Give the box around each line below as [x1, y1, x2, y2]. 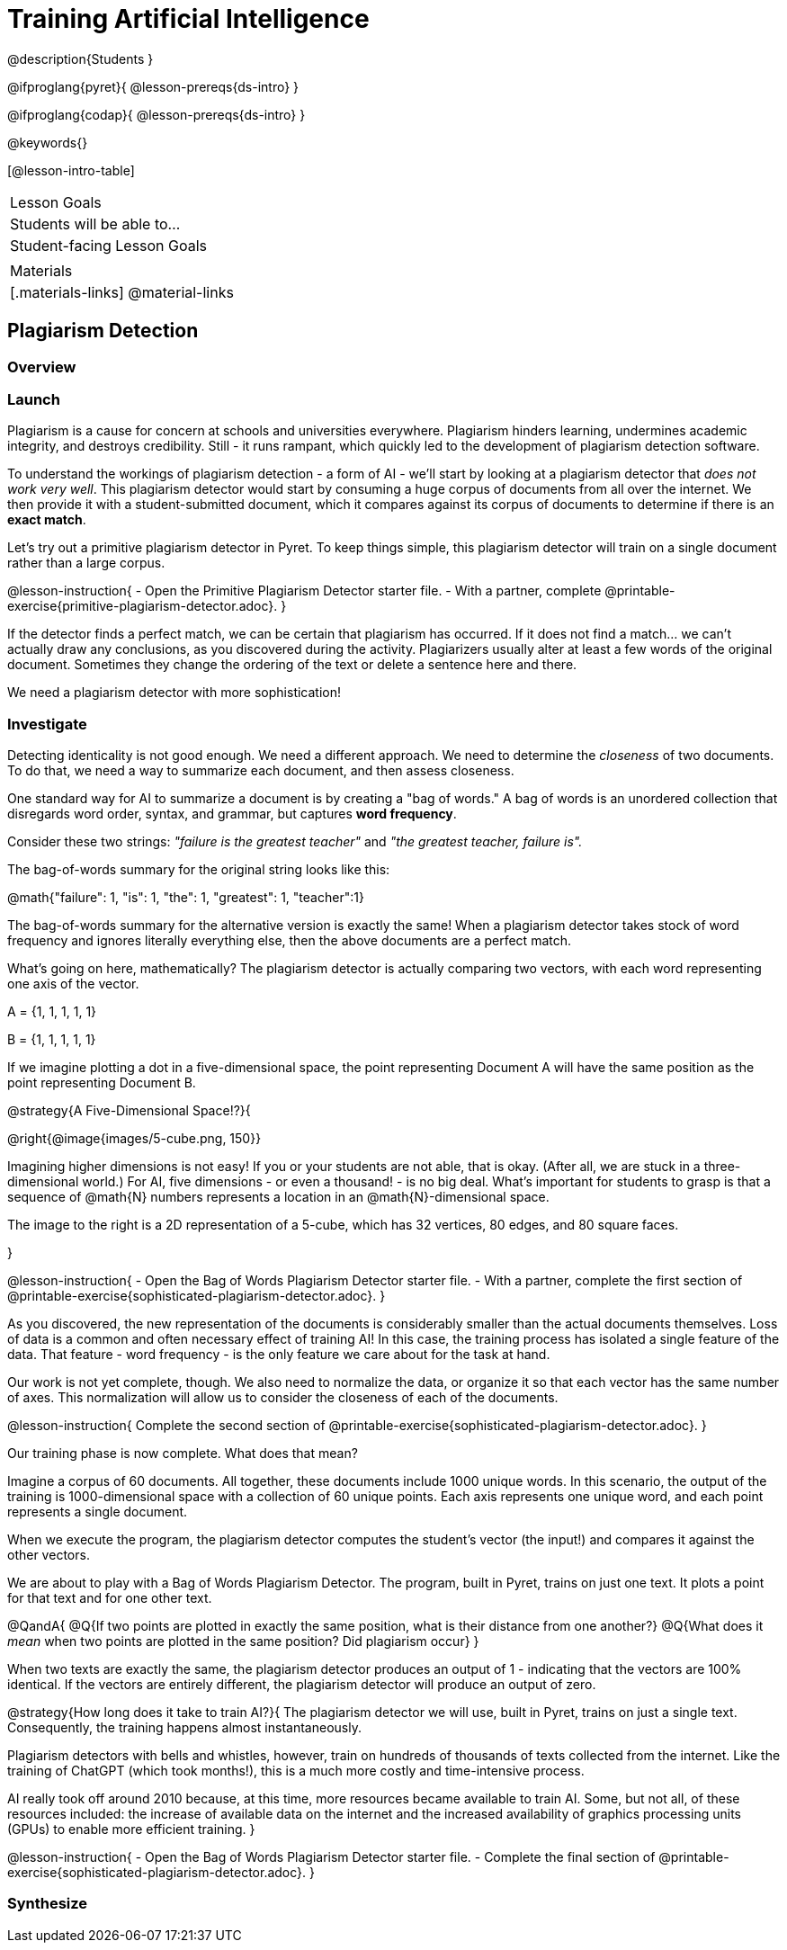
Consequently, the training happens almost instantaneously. [7, 1720, 362, 1736]
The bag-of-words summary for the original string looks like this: [7, 862, 390, 878]
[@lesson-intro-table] [7, 162, 135, 178]
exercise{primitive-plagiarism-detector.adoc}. [7, 598, 278, 614]
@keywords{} [7, 134, 88, 150]
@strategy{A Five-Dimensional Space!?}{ [7, 1103, 251, 1119]
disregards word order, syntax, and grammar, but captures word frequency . [7, 806, 457, 822]
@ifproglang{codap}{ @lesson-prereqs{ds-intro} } [7, 106, 306, 122]
